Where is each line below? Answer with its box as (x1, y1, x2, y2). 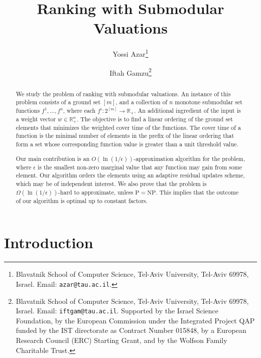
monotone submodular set (175, 98, 242, 106)
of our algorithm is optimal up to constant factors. (16, 196, 148, 205)
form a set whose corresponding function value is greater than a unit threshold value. (16, 140, 238, 148)
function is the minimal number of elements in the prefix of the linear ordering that (16, 131, 234, 140)
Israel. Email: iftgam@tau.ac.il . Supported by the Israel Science (16, 305, 218, 316)
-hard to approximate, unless (58, 188, 134, 196)
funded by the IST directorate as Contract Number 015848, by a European (16, 325, 246, 335)
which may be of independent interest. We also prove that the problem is (16, 180, 207, 188)
